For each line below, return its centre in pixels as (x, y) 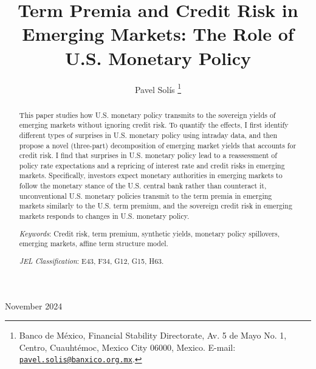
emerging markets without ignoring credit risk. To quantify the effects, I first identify (154, 125)
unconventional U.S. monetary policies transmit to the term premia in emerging (146, 195)
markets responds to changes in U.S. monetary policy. (104, 216)
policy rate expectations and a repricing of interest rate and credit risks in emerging (152, 165)
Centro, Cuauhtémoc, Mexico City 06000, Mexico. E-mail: (127, 347)
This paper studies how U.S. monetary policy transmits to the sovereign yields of (147, 115)
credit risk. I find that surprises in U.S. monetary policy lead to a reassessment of (148, 155)
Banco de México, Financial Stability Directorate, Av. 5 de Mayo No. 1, (153, 335)
